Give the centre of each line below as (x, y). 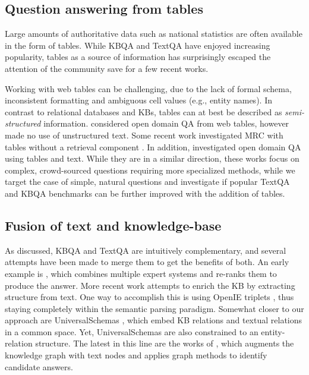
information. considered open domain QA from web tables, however (166, 123)
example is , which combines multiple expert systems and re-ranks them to (141, 273)
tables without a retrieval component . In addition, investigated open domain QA (153, 146)
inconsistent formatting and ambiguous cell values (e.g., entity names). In (138, 100)
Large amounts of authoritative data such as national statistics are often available (154, 34)
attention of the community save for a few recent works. (107, 68)
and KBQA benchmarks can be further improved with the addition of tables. (145, 193)
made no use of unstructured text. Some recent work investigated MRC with (144, 135)
